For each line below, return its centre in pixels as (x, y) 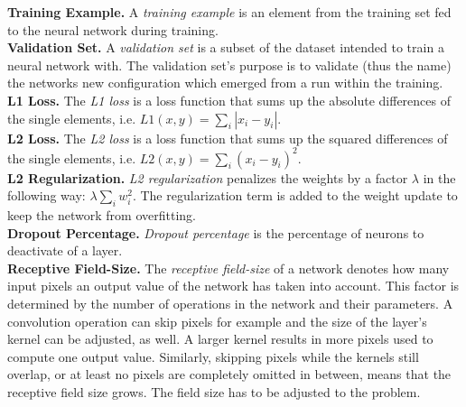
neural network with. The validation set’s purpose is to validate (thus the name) (229, 65)
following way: (47, 195)
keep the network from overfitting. (102, 215)
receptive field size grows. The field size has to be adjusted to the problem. (214, 391)
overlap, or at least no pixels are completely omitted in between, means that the (229, 374)
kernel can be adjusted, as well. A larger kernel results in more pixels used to (220, 339)
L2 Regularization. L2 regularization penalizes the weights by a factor (208, 177)
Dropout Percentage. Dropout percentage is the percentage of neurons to (216, 232)
